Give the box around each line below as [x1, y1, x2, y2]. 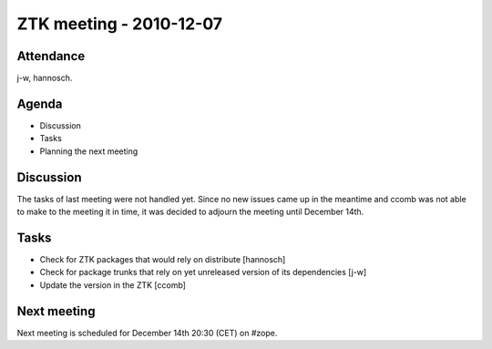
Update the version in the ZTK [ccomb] [39, 279, 187, 291]
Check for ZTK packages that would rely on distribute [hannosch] [39, 253, 286, 264]
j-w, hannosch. [16, 73, 73, 84]
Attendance [16, 48, 86, 64]
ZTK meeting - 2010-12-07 [16, 14, 223, 34]
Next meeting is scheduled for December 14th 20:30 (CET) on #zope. [16, 327, 278, 338]
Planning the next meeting [39, 146, 138, 157]
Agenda [16, 96, 63, 111]
